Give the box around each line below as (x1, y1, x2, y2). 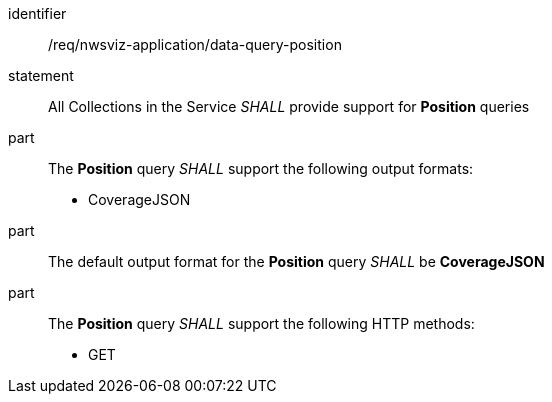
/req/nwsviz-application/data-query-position (48, 36, 342, 53)
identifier (8, 5, 67, 22)
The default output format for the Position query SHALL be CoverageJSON (48, 253, 545, 270)
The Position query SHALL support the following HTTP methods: (48, 315, 475, 332)
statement (8, 67, 74, 84)
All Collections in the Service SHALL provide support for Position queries (48, 98, 530, 115)
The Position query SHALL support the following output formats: (48, 160, 474, 177)
